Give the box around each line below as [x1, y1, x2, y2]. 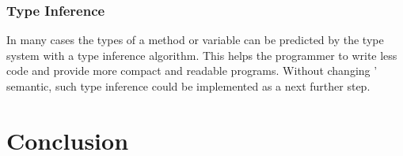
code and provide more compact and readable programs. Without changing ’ [6, 62, 378, 79]
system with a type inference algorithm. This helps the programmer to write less [6, 46, 397, 63]
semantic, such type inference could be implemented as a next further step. [6, 78, 371, 94]
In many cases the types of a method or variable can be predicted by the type [6, 32, 384, 48]
